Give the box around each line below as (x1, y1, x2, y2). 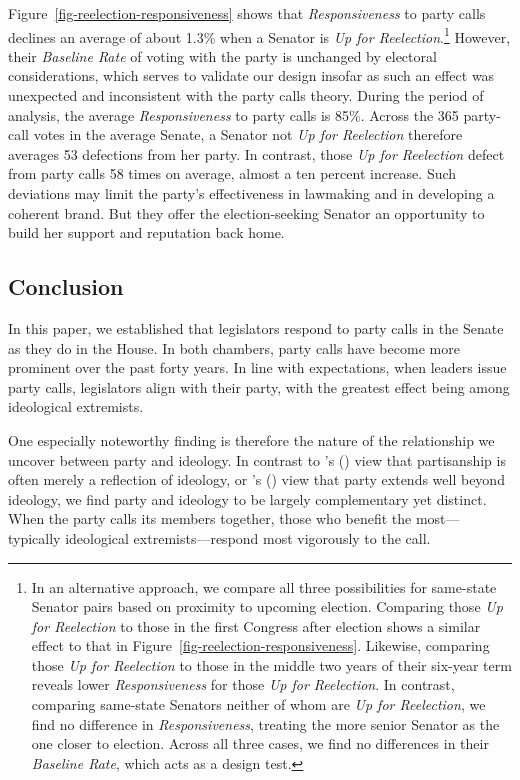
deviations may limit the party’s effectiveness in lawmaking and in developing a (8, 183, 495, 203)
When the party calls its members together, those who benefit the (8, 508, 412, 529)
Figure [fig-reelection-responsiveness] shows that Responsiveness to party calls (8, 3, 486, 23)
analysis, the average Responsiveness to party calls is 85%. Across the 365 (8, 104, 459, 125)
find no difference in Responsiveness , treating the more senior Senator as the (31, 713, 500, 734)
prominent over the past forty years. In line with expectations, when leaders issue (8, 357, 507, 378)
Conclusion (8, 271, 124, 302)
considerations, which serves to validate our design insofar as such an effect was (8, 65, 495, 86)
